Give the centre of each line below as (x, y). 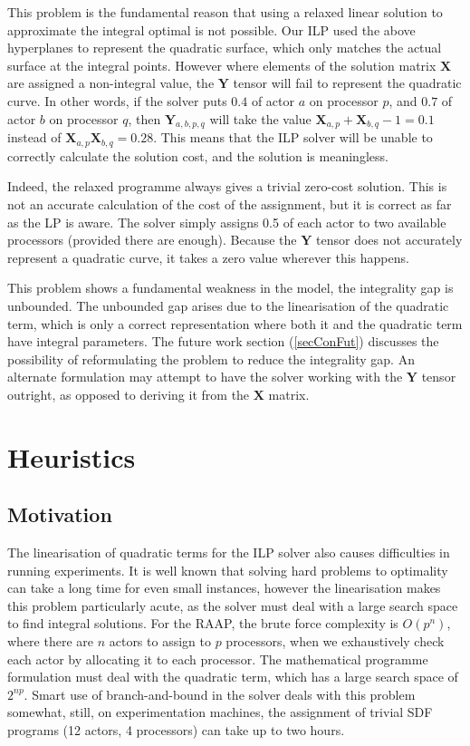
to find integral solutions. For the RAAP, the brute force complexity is (203, 623)
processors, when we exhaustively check (335, 641)
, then (144, 118)
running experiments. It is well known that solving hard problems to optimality (228, 570)
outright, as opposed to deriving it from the (129, 394)
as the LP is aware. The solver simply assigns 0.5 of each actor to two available (227, 222)
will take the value (260, 118)
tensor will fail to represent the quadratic (347, 83)
